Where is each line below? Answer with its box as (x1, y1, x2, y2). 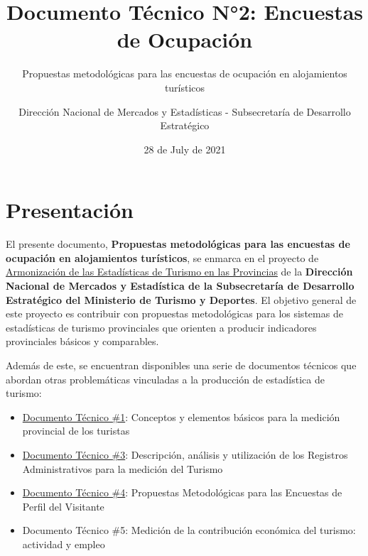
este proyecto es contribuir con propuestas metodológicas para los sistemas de (6, 306, 343, 321)
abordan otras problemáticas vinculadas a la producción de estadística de (6, 371, 325, 386)
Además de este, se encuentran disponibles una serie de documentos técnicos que (6, 357, 357, 372)
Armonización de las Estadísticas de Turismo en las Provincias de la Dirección (6, 264, 353, 279)
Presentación (6, 195, 134, 224)
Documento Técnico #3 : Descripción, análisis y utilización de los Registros (22, 447, 348, 462)
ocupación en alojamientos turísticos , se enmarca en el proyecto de (6, 250, 319, 265)
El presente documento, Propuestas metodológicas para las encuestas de (6, 236, 350, 251)
